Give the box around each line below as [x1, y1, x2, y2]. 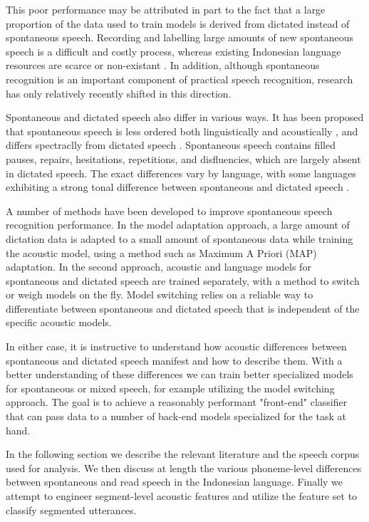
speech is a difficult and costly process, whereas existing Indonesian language [6, 43, 341, 58]
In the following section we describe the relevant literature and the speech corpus [6, 447, 360, 461]
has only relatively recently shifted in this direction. [6, 85, 232, 100]
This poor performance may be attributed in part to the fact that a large [6, 2, 326, 16]
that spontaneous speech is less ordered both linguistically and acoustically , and [6, 123, 358, 138]
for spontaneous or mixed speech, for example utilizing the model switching [6, 380, 335, 395]
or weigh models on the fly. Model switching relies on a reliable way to [6, 287, 313, 302]
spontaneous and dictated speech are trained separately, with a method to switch [6, 273, 360, 288]
